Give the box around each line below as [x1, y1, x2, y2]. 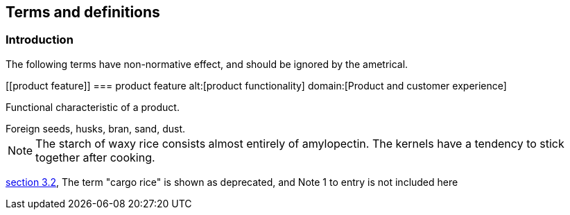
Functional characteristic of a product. [6, 101, 180, 113]
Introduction [6, 33, 74, 47]
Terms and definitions [6, 3, 160, 21]
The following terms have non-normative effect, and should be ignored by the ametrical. [6, 58, 408, 70]
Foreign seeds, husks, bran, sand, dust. [6, 122, 185, 135]
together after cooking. [35, 150, 155, 164]
